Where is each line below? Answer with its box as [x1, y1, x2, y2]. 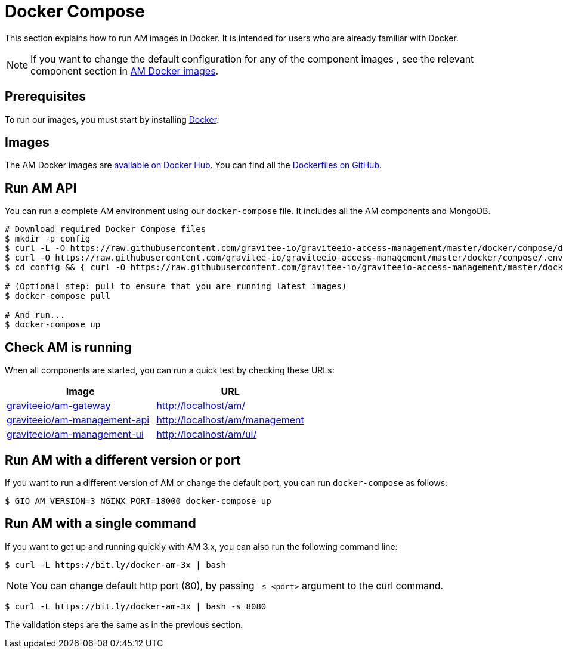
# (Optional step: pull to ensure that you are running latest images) [5, 281, 347, 292]
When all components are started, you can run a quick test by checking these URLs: [5, 365, 335, 376]
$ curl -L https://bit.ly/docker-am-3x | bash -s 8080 [5, 601, 267, 611]
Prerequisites [5, 89, 86, 104]
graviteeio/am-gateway [7, 400, 111, 412]
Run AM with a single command [5, 516, 196, 531]
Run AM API [5, 180, 77, 196]
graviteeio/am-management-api [7, 414, 150, 426]
